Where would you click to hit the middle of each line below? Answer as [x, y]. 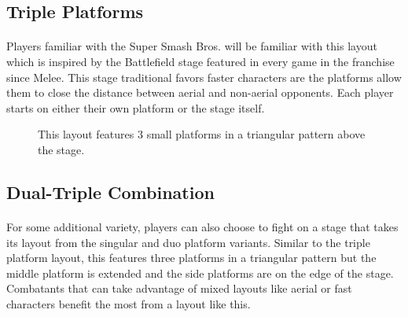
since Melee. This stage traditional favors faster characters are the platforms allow [204, 77]
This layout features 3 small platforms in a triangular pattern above [202, 134]
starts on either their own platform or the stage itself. [136, 107]
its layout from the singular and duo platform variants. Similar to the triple [188, 242]
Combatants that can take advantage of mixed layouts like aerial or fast [179, 288]
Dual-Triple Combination [110, 192]
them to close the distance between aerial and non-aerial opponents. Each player [200, 92]
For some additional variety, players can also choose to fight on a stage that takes [202, 226]
